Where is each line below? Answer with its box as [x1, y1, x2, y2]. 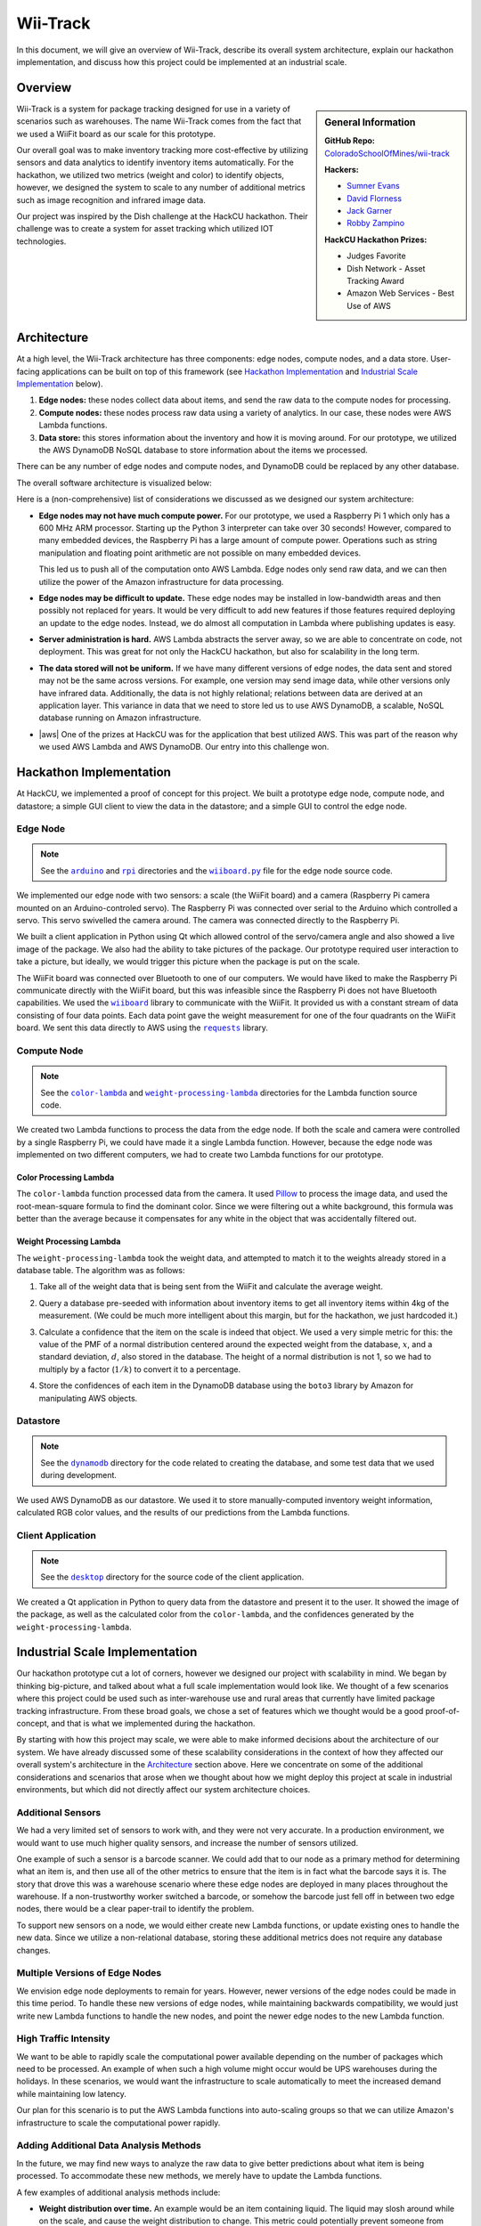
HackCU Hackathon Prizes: [324, 234, 428, 245]
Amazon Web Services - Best [346, 288, 454, 298]
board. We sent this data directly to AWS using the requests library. [16, 1022, 269, 1033]
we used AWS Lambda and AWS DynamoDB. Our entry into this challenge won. [38, 742, 330, 752]
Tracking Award [346, 276, 404, 287]
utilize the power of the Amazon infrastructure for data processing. [38, 576, 284, 587]
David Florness [346, 192, 403, 204]
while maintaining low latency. [16, 2088, 126, 2099]
